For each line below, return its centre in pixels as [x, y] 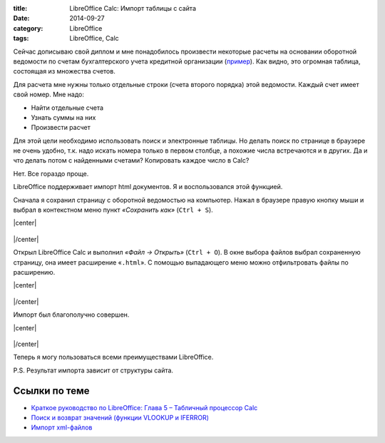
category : [28, 28]
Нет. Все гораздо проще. [51, 173]
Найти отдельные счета [67, 108]
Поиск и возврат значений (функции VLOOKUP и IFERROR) [120, 418]
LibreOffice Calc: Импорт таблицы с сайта [133, 8]
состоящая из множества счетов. [64, 71]
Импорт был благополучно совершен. [71, 315]
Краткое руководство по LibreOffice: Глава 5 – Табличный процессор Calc [144, 407]
